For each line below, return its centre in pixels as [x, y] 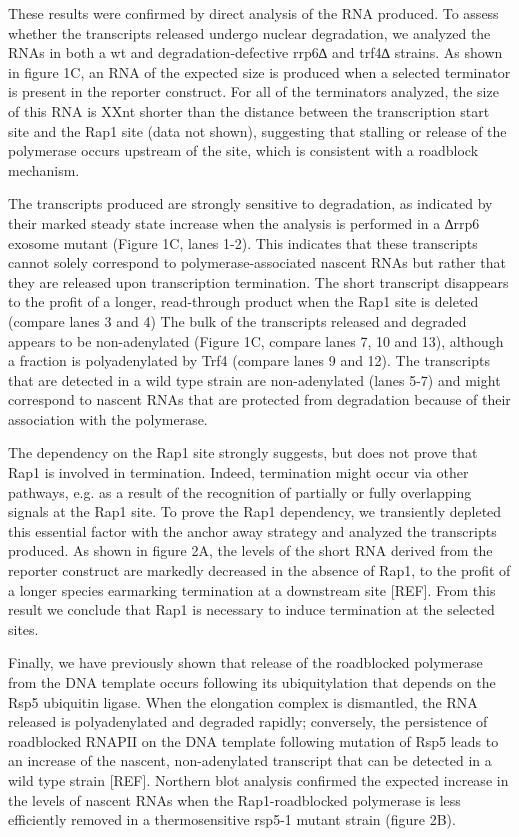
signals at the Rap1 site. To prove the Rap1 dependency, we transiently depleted [255, 511]
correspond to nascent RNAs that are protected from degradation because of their [259, 399]
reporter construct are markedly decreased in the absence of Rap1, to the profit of [259, 570]
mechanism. [44, 169]
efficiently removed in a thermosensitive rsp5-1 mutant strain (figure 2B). [232, 819]
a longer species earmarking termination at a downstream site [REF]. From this [252, 589]
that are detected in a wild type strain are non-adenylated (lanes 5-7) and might [254, 379]
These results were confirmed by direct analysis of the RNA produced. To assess [253, 13]
